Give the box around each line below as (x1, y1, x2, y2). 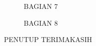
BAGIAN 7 (24, 1, 58, 11)
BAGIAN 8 (24, 17, 58, 28)
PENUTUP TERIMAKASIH (4, 34, 92, 45)
